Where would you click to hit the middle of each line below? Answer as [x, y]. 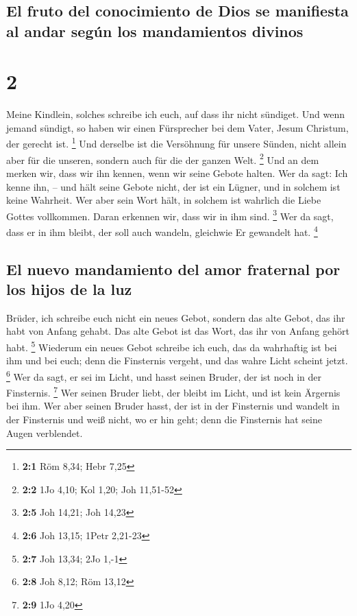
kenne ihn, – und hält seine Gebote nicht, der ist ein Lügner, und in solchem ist [173, 186]
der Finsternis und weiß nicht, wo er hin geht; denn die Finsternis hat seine [164, 419]
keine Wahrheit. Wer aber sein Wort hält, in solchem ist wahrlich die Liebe [164, 200]
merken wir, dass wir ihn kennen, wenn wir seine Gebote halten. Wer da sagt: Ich [177, 173]
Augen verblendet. [45, 433]
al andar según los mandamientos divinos [155, 31]
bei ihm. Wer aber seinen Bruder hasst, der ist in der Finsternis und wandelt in [173, 406]
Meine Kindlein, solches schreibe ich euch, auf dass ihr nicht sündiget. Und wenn [176, 114]
